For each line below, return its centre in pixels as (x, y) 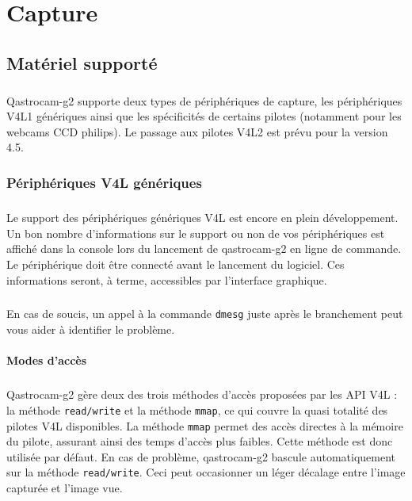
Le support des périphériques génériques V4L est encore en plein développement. (202, 218)
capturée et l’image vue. (65, 488)
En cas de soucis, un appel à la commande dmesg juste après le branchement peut (205, 314)
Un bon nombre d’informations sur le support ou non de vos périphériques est (196, 233)
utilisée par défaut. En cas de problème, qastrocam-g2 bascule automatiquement (201, 456)
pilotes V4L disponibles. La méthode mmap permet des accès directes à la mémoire (205, 425)
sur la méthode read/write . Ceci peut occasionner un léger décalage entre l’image (206, 472)
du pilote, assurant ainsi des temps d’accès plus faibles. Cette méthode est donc (200, 441)
